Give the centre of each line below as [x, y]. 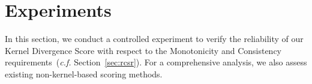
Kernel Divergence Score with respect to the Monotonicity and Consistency [143, 50]
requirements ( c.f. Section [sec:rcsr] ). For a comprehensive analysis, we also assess [156, 62]
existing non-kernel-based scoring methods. [84, 73]
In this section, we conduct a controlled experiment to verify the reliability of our [154, 39]
